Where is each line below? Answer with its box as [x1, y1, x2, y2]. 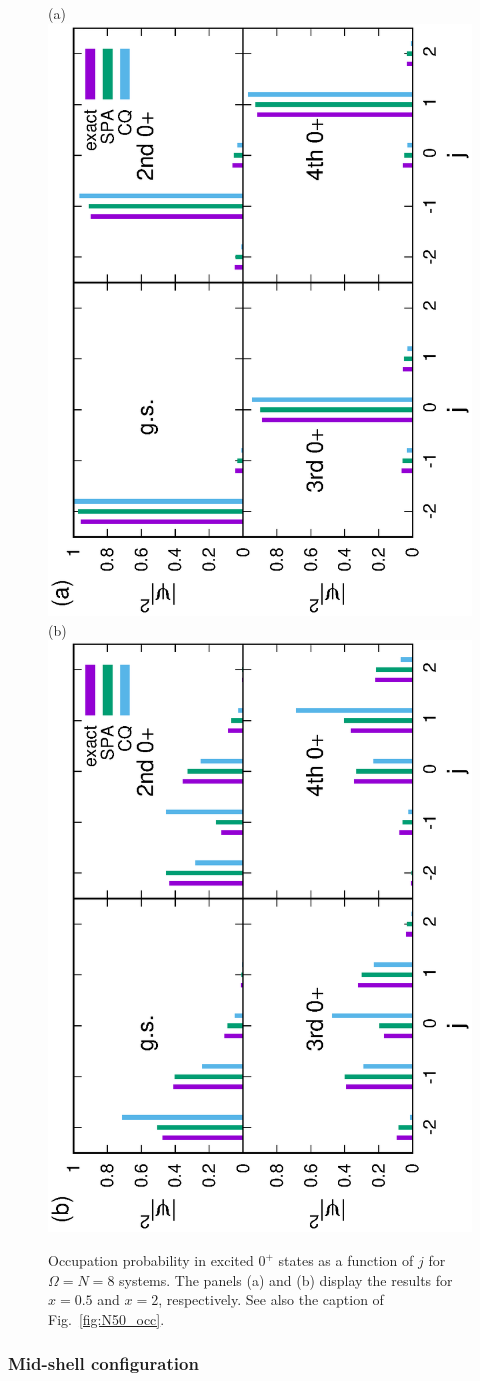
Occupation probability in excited [48, 1250, 254, 1270]
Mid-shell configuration [8, 1351, 199, 1376]
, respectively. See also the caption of [158, 1289, 384, 1310]
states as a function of [278, 1250, 414, 1270]
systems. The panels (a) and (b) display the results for [119, 1269, 453, 1290]
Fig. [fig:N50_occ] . [48, 1308, 165, 1329]
